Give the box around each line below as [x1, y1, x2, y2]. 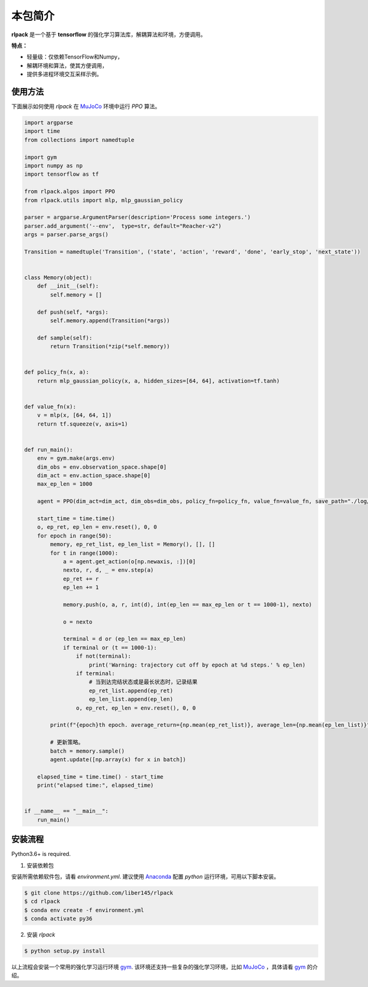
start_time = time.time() [37, 515, 115, 522]
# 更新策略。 [50, 739, 84, 746]
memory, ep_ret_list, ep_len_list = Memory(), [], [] [50, 541, 215, 548]
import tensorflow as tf [24, 171, 99, 178]
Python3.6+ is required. [11, 850, 71, 858]
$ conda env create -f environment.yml [24, 906, 144, 913]
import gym [24, 154, 57, 161]
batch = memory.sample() [50, 747, 125, 755]
